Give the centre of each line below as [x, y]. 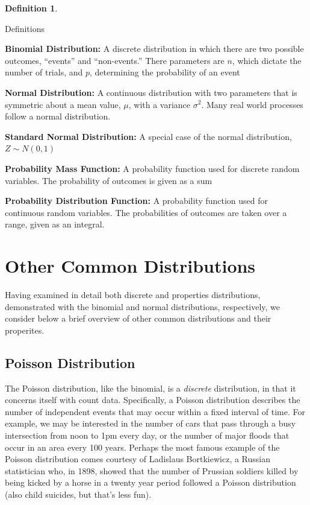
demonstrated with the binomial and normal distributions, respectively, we [143, 306]
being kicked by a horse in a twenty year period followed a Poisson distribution [150, 482]
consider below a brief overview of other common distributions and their [138, 318]
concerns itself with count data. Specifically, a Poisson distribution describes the [153, 400]
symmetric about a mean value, [63, 104]
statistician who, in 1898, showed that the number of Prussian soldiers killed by [152, 470]
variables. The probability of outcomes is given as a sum [109, 180]
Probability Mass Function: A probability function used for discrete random [152, 168]
